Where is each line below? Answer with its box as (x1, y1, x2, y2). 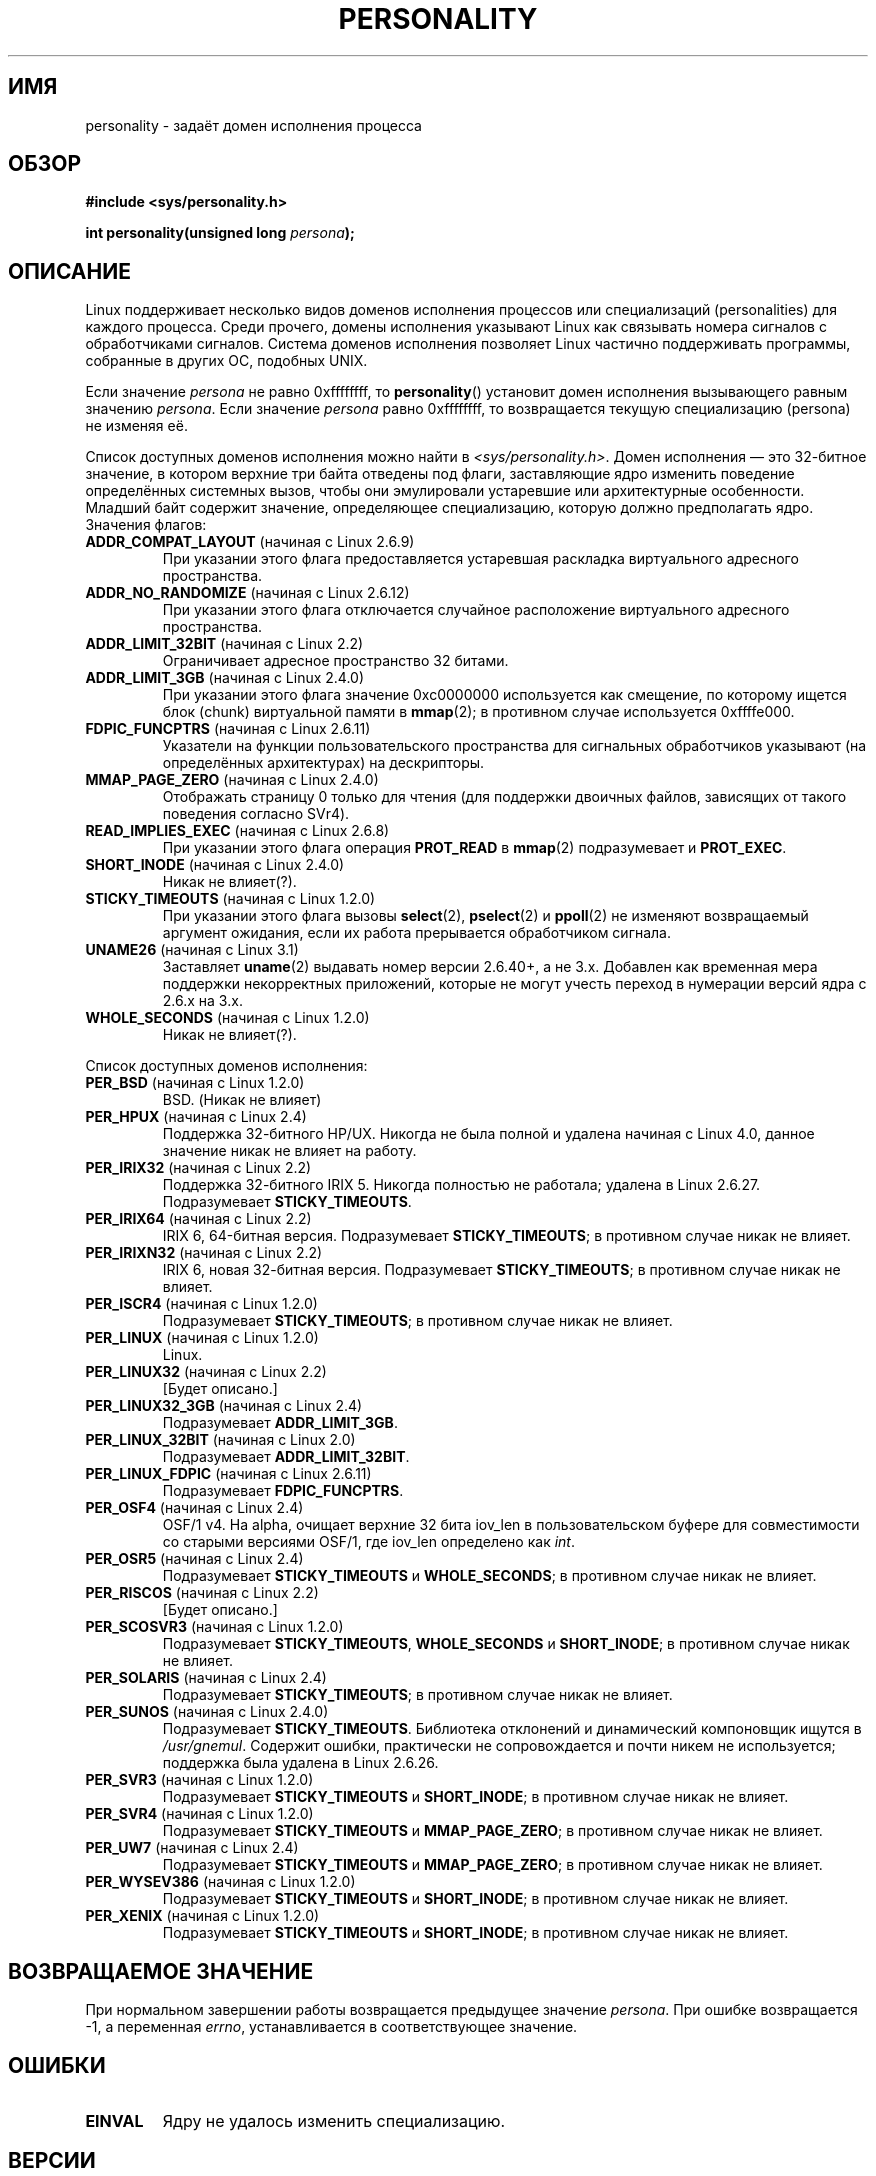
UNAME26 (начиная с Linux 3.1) (85, 941, 299, 959)
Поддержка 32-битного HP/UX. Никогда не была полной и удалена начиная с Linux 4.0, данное (162, 1125, 815, 1143)
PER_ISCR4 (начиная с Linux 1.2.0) (85, 1295, 318, 1313)
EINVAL (85, 2110, 144, 2131)
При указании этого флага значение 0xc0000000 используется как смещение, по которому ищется (162, 686, 847, 704)
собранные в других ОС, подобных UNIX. (85, 352, 368, 370)
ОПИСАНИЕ (8, 258, 131, 284)
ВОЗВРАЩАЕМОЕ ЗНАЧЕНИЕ (8, 1958, 314, 1984)
